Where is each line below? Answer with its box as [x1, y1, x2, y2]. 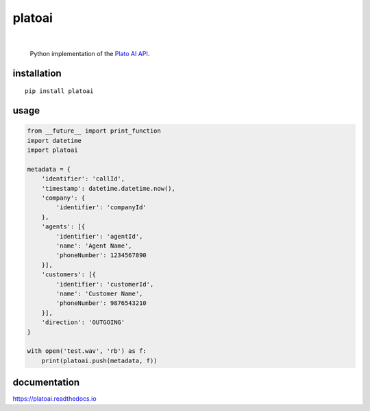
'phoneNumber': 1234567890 [56, 252, 147, 259]
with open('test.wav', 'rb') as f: [27, 347, 147, 355]
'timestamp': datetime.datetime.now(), [41, 185, 176, 192]
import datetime [27, 137, 82, 144]
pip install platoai [25, 88, 94, 95]
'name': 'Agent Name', [56, 242, 133, 250]
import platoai [27, 146, 78, 154]
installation [12, 67, 62, 79]
